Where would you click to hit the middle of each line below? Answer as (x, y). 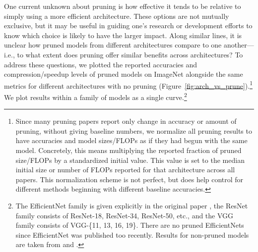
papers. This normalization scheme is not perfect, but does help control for (129, 179)
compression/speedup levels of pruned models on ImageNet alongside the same (124, 74)
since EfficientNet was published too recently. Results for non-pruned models (132, 234)
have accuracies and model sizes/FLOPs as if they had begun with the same (131, 140)
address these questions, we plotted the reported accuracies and (101, 64)
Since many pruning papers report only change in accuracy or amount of (126, 121)
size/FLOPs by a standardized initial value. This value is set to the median (130, 160)
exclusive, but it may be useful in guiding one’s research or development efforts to (128, 25)
